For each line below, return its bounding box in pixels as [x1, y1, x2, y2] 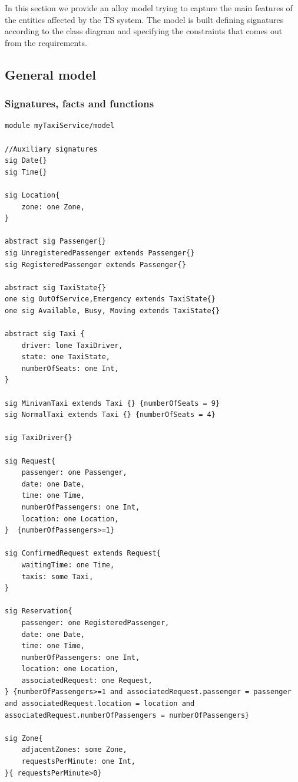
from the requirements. [5, 36, 87, 48]
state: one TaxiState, [21, 353, 110, 362]
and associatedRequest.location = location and [5, 699, 195, 708]
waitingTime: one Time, [21, 560, 115, 569]
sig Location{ [5, 190, 60, 199]
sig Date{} [5, 156, 47, 165]
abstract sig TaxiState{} [5, 283, 106, 292]
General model [5, 65, 97, 83]
